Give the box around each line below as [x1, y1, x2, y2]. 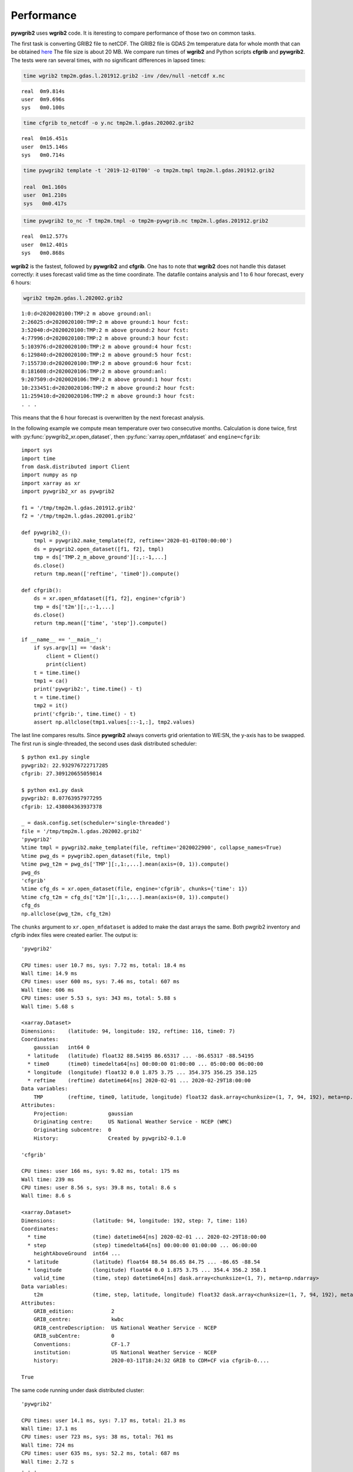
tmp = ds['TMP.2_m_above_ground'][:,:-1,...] [33, 554, 168, 561]
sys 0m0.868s [21, 250, 65, 256]
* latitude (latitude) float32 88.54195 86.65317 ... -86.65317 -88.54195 [27, 1052, 254, 1059]
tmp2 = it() [33, 702, 68, 709]
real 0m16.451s [21, 135, 68, 142]
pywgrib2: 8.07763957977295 [21, 795, 102, 802]
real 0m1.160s [23, 183, 67, 190]
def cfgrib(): [21, 586, 62, 594]
